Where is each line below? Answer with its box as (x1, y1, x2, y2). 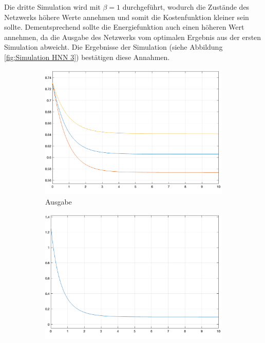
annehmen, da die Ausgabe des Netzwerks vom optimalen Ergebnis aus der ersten (4, 31, 261, 42)
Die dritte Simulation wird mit (4, 2, 101, 12)
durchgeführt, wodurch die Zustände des (122, 2, 250, 12)
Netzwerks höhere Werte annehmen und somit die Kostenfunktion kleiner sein (4, 11, 249, 22)
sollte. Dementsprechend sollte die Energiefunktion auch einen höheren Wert (4, 22, 244, 32)
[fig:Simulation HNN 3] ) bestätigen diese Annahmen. (4, 51, 170, 62)
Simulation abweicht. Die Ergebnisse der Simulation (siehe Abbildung (4, 42, 223, 52)
